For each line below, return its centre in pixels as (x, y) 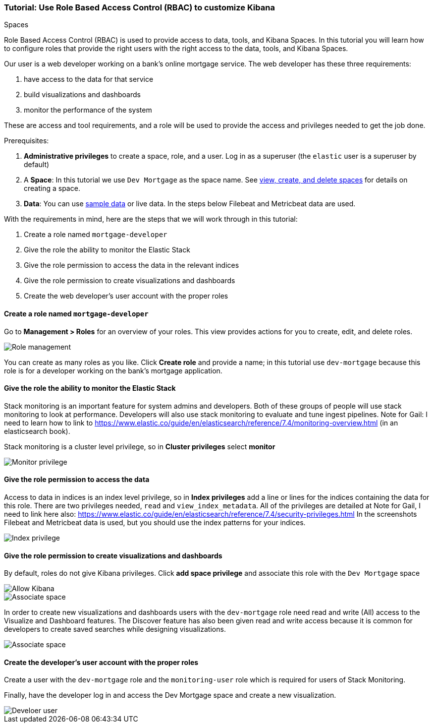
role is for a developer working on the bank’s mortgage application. (113, 370)
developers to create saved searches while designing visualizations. (115, 629)
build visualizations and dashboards (82, 95)
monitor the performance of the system (88, 110)
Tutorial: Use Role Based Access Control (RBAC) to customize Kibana (139, 7)
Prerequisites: (27, 141)
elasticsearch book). (37, 431)
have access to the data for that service (89, 79)
